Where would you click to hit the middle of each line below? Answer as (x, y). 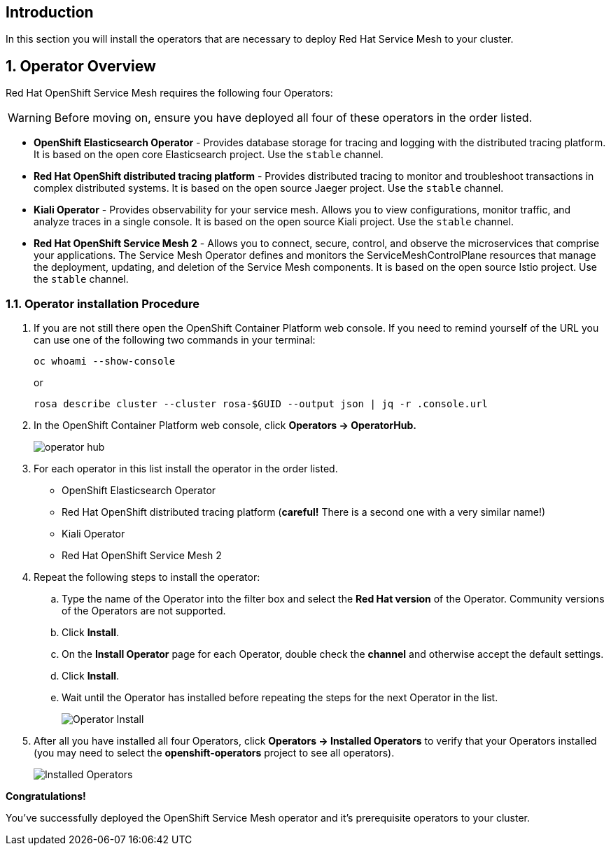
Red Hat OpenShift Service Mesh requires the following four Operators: (169, 93)
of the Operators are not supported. (144, 611)
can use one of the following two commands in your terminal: (175, 340)
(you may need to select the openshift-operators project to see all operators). (214, 753)
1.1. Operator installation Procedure (103, 303)
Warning (30, 118)
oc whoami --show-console (105, 361)
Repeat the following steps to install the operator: (147, 577)
